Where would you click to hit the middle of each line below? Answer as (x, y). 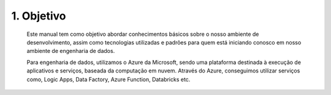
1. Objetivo (39, 16)
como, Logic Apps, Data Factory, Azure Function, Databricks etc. (108, 79)
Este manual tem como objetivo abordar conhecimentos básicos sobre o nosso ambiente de (143, 34)
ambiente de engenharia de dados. (71, 51)
